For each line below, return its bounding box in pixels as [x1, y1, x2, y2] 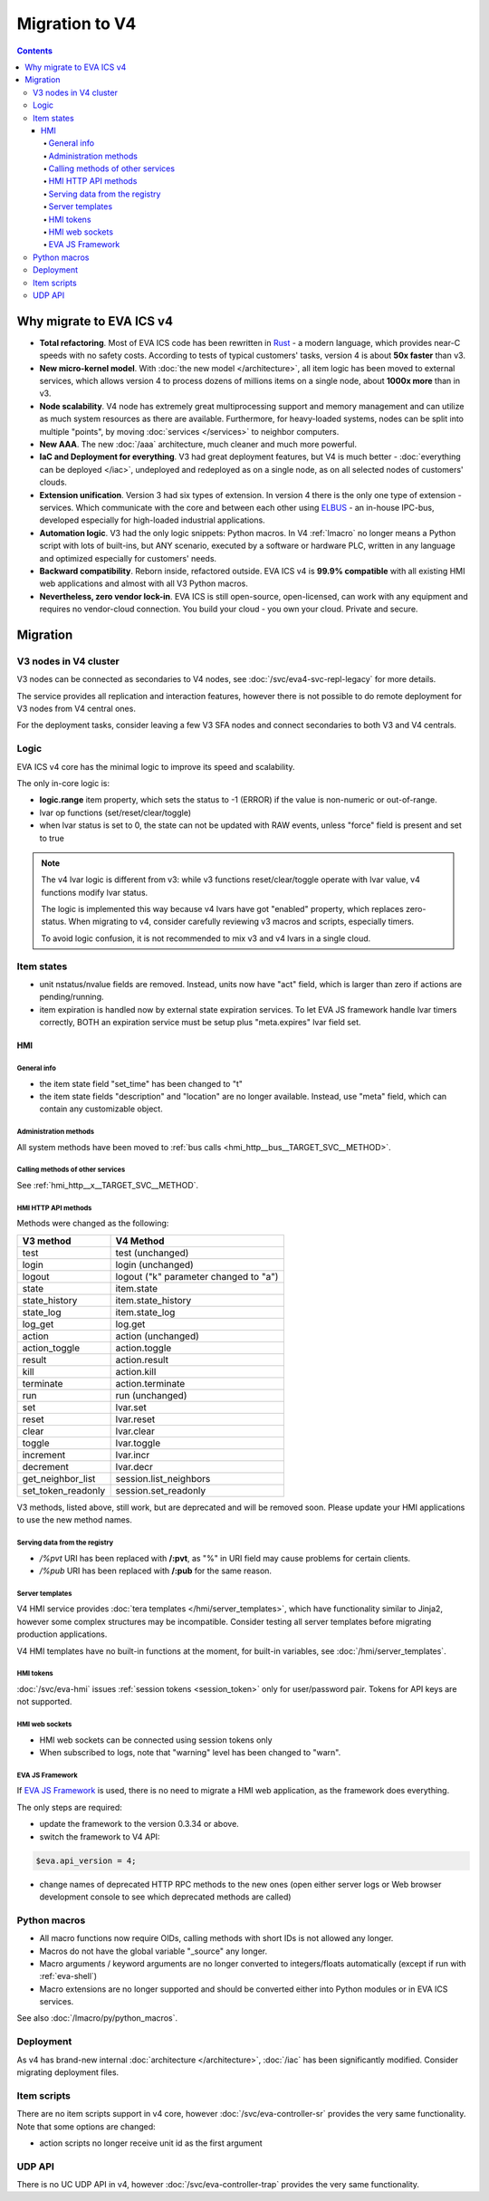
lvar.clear [115, 1425, 156, 1437]
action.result [115, 1353, 169, 1366]
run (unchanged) [115, 1389, 187, 1401]
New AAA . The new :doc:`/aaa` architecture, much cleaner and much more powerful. [39, 439, 358, 449]
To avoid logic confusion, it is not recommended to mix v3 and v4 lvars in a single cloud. [41, 933, 371, 944]
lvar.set [115, 1400, 147, 1413]
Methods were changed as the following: [16, 1218, 169, 1229]
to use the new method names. [16, 1514, 133, 1525]
